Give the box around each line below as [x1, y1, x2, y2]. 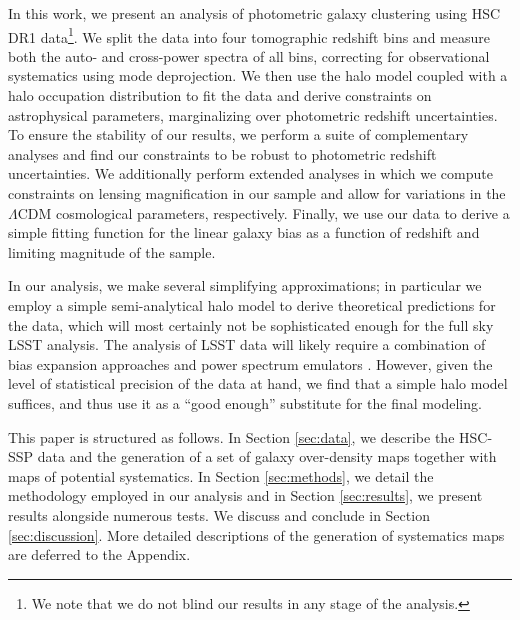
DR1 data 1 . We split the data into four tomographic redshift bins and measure [8, 23, 490, 47]
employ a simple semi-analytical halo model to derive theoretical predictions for [8, 294, 496, 315]
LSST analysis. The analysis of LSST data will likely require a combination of [8, 334, 486, 355]
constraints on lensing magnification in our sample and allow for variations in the [8, 183, 506, 203]
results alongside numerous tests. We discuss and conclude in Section [8, 504, 430, 525]
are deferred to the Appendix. [8, 544, 191, 565]
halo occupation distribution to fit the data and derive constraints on [8, 85, 432, 106]
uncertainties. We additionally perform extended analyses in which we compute [8, 163, 493, 184]
